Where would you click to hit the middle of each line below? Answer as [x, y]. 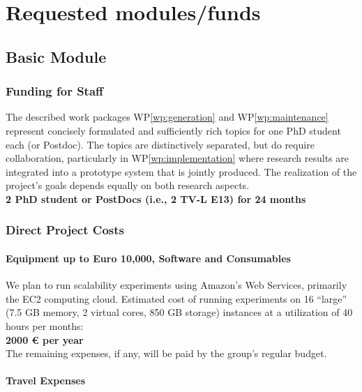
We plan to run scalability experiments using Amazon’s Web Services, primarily [176, 285]
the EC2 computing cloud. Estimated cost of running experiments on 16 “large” [176, 298]
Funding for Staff [55, 91]
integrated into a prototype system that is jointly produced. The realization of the [181, 171]
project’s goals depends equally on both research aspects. [128, 185]
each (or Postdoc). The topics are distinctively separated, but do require [160, 144]
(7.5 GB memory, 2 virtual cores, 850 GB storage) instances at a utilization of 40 [179, 312]
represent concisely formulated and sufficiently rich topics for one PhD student [173, 130]
